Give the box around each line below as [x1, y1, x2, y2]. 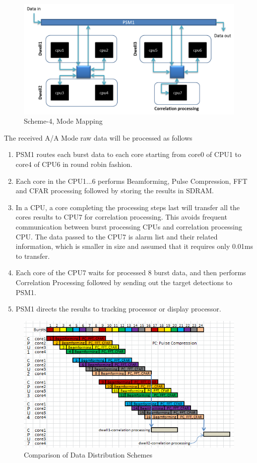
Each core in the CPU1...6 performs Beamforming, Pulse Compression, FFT [15, 175, 248, 186]
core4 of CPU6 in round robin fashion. [15, 159, 132, 169]
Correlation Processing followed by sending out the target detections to [15, 277, 233, 287]
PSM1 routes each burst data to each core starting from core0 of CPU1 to [15, 149, 242, 159]
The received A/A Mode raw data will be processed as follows [4, 132, 193, 143]
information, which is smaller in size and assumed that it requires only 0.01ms [15, 241, 254, 251]
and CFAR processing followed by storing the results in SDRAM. [15, 185, 214, 196]
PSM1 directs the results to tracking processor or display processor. [15, 304, 221, 314]
